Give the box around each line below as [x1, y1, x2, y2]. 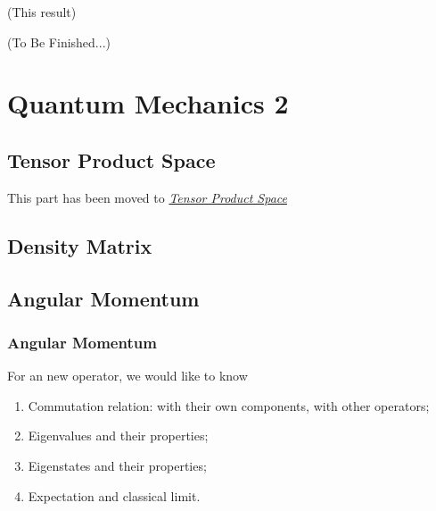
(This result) [7, 3, 77, 21]
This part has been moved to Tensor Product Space [7, 188, 287, 206]
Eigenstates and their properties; [28, 456, 207, 474]
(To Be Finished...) [7, 32, 111, 51]
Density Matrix [7, 231, 152, 259]
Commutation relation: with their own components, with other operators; [28, 396, 430, 415]
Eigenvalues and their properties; [28, 426, 209, 445]
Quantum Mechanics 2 [7, 85, 289, 121]
